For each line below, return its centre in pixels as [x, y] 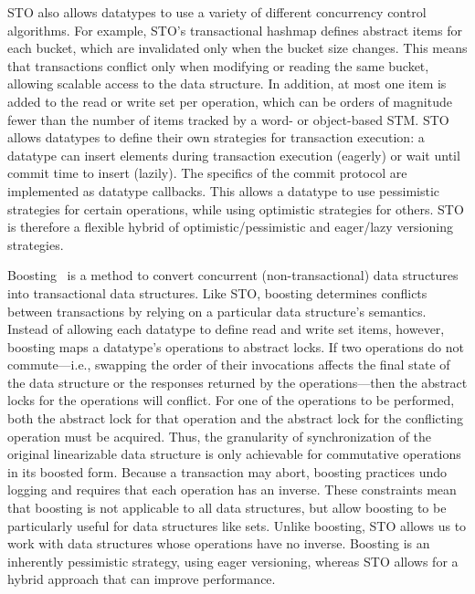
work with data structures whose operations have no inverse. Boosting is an [219, 543]
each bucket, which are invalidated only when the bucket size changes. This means [237, 48]
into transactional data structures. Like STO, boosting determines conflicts [217, 292]
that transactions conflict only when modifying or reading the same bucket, [218, 65]
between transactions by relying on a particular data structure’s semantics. [217, 311]
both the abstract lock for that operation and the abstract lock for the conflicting [235, 418]
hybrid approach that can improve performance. [142, 579]
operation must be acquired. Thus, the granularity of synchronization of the [220, 436]
